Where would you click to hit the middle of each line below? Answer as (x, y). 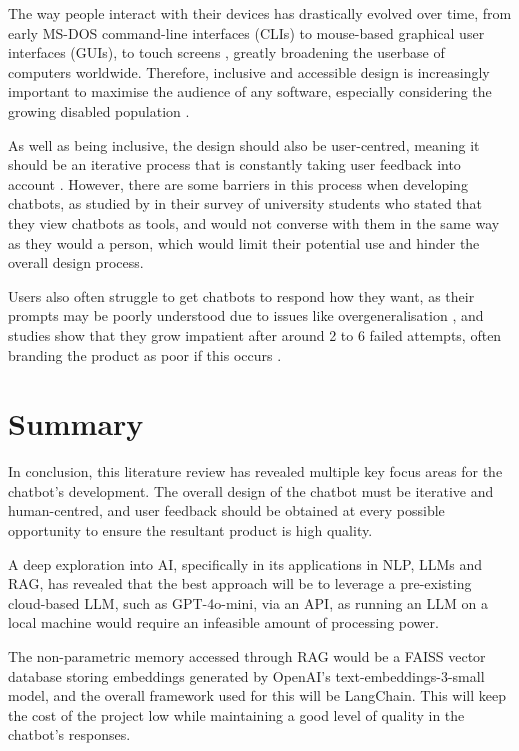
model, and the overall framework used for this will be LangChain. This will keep (257, 695)
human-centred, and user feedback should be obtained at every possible (226, 510)
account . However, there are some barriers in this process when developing (238, 183)
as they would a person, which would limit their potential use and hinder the (244, 242)
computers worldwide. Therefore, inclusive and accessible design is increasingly (249, 71)
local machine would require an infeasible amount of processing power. (223, 622)
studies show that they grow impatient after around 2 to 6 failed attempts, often (255, 334)
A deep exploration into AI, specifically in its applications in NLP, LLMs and (245, 563)
